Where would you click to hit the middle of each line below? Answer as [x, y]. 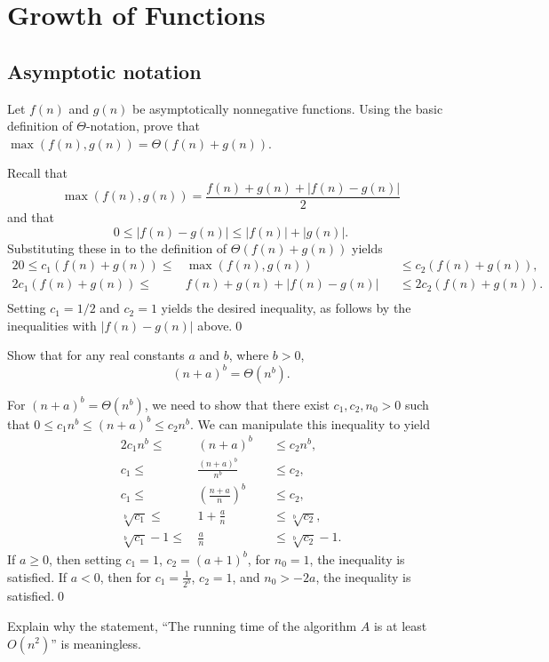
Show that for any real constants [96, 355]
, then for [125, 576]
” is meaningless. [96, 643]
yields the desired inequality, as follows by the [286, 308]
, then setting [85, 558]
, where [249, 355]
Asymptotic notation [104, 71]
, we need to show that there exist [237, 404]
